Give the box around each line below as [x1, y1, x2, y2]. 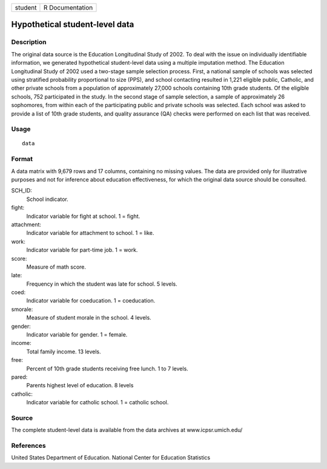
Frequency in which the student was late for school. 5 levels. [26, 280, 178, 287]
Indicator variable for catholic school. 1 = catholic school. [26, 399, 169, 406]
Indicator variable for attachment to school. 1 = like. [26, 229, 154, 237]
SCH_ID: [11, 187, 33, 194]
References [11, 442, 46, 450]
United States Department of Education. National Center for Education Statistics [11, 454, 211, 461]
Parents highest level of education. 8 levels [26, 382, 134, 389]
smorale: [11, 306, 33, 313]
